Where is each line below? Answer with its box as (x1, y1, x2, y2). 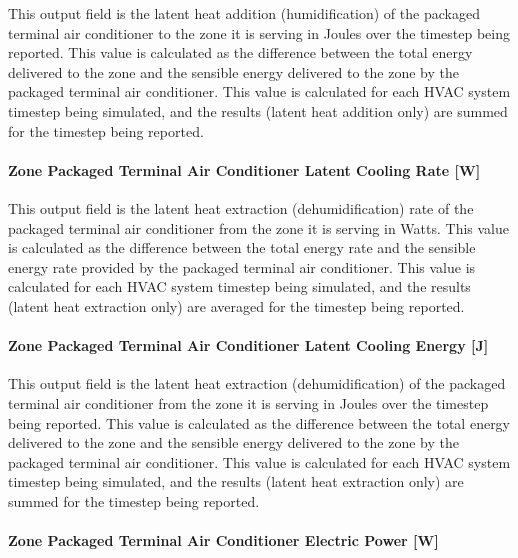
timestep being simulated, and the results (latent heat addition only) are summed (8, 100, 508, 121)
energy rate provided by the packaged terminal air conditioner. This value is (8, 256, 476, 277)
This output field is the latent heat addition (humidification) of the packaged (8, 3, 480, 23)
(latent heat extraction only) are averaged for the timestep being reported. (8, 295, 465, 316)
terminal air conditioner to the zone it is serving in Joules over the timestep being (8, 22, 510, 43)
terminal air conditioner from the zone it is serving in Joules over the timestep (8, 392, 489, 413)
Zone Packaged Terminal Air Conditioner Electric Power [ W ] (8, 530, 439, 551)
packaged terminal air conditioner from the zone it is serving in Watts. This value (8, 217, 510, 238)
